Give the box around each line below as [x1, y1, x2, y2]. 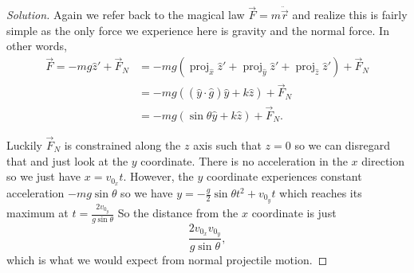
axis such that [193, 136, 262, 153]
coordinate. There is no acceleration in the [140, 152, 348, 169]
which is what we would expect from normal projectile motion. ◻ [6, 251, 328, 267]
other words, [6, 37, 67, 54]
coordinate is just [251, 205, 337, 221]
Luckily [6, 136, 42, 153]
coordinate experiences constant [207, 168, 362, 185]
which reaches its [279, 185, 362, 201]
